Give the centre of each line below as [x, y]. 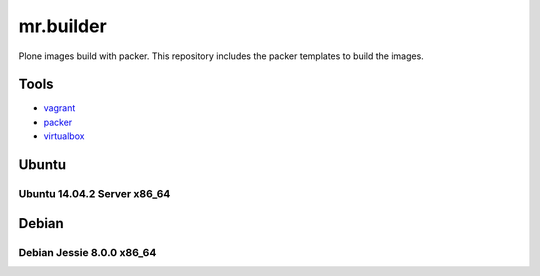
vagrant [59, 108]
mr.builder [62, 26]
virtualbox [64, 136]
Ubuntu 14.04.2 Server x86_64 [94, 194]
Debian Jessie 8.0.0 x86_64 [87, 252]
